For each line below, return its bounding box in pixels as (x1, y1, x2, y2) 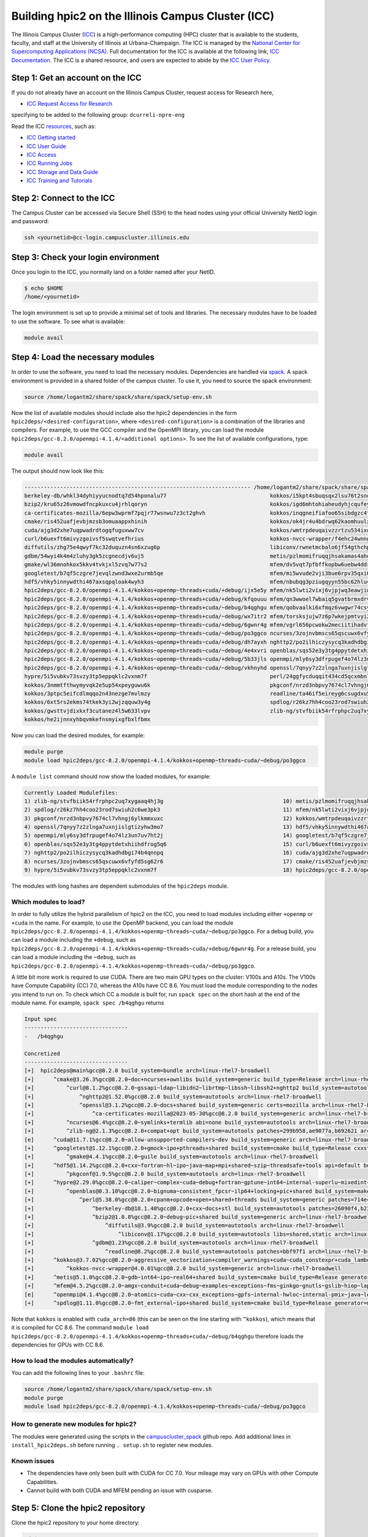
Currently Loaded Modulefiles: (24, 789, 119, 796)
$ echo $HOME (24, 285, 64, 291)
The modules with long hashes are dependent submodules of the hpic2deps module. (11, 882, 229, 890)
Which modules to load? (11, 898, 85, 906)
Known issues (11, 1456, 55, 1465)
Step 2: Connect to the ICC (11, 192, 115, 203)
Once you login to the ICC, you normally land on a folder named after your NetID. (11, 268, 215, 275)
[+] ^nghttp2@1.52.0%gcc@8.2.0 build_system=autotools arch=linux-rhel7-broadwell (24, 1093, 322, 1100)
